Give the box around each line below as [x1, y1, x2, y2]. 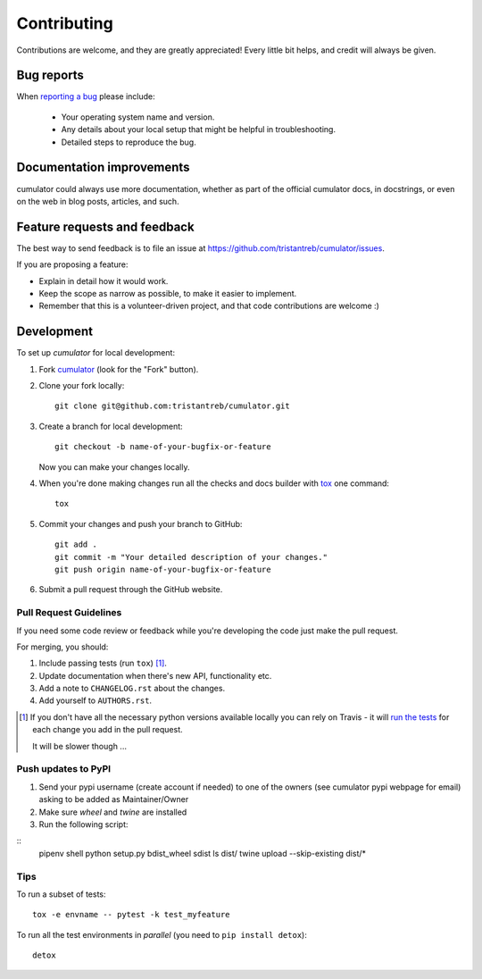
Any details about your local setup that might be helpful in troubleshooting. [61, 124, 337, 135]
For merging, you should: [16, 641, 109, 652]
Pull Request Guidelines [16, 607, 122, 619]
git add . [54, 540, 97, 549]
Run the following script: [38, 818, 129, 830]
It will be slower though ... [32, 741, 127, 751]
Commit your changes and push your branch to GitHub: [38, 518, 243, 529]
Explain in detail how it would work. [38, 275, 169, 286]
